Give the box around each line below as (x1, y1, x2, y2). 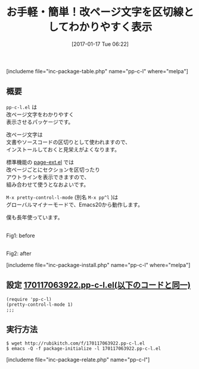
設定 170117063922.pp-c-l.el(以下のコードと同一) (6, 280, 191, 290)
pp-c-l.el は (6, 103, 38, 110)
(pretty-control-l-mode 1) (6, 302, 73, 308)
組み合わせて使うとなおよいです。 (6, 181, 89, 188)
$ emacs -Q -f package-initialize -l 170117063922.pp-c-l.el (6, 346, 161, 352)
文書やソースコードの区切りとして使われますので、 (6, 138, 131, 145)
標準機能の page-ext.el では (6, 159, 74, 166)
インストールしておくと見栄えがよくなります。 (6, 145, 120, 153)
